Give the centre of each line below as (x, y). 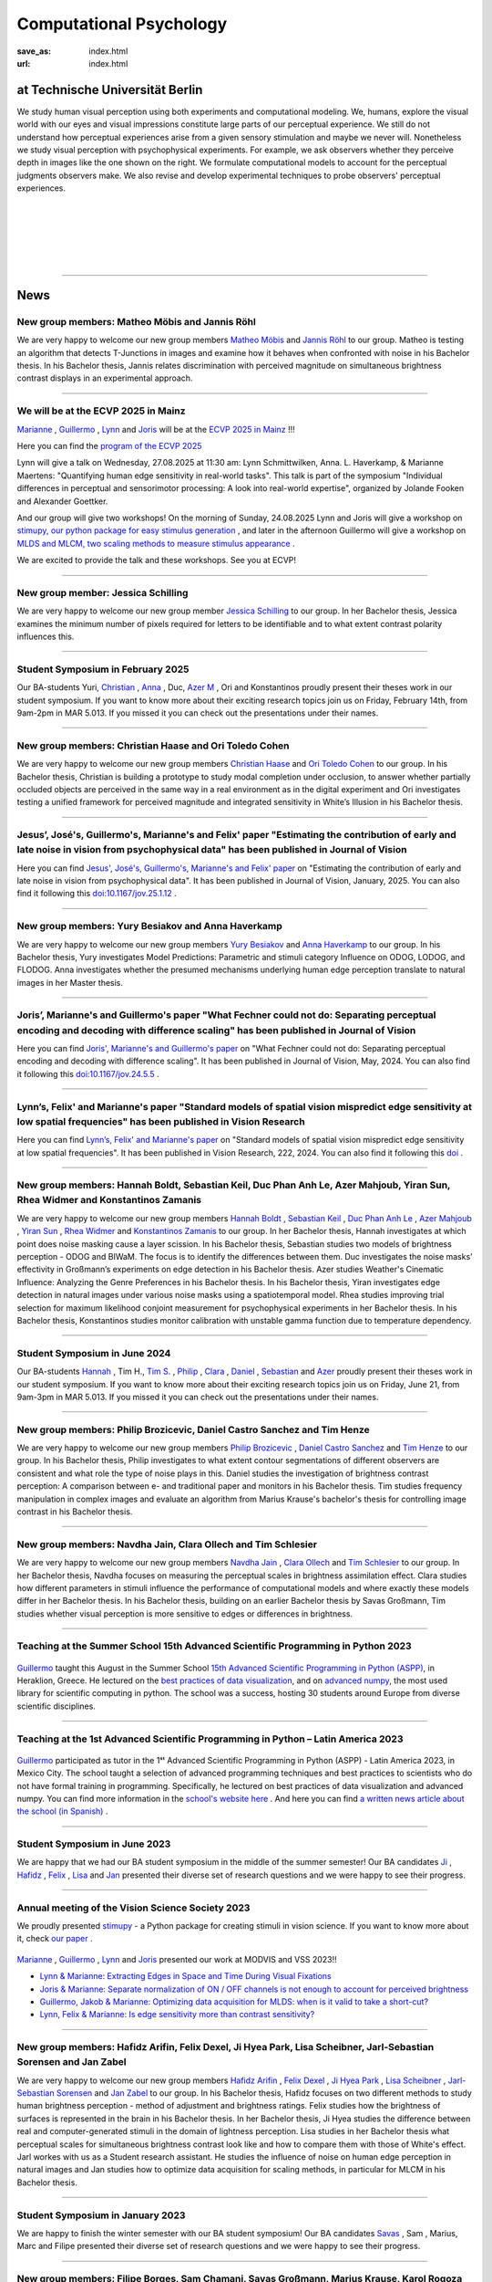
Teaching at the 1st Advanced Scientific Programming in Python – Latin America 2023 (210, 1739)
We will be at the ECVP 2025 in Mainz (101, 411)
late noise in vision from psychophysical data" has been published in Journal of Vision (212, 850)
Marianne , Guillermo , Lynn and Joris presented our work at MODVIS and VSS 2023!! (177, 1959)
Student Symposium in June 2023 (94, 1844)
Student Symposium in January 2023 (101, 2215)
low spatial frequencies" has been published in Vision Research (161, 1121)
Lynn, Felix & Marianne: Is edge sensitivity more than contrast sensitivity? (177, 2015)
